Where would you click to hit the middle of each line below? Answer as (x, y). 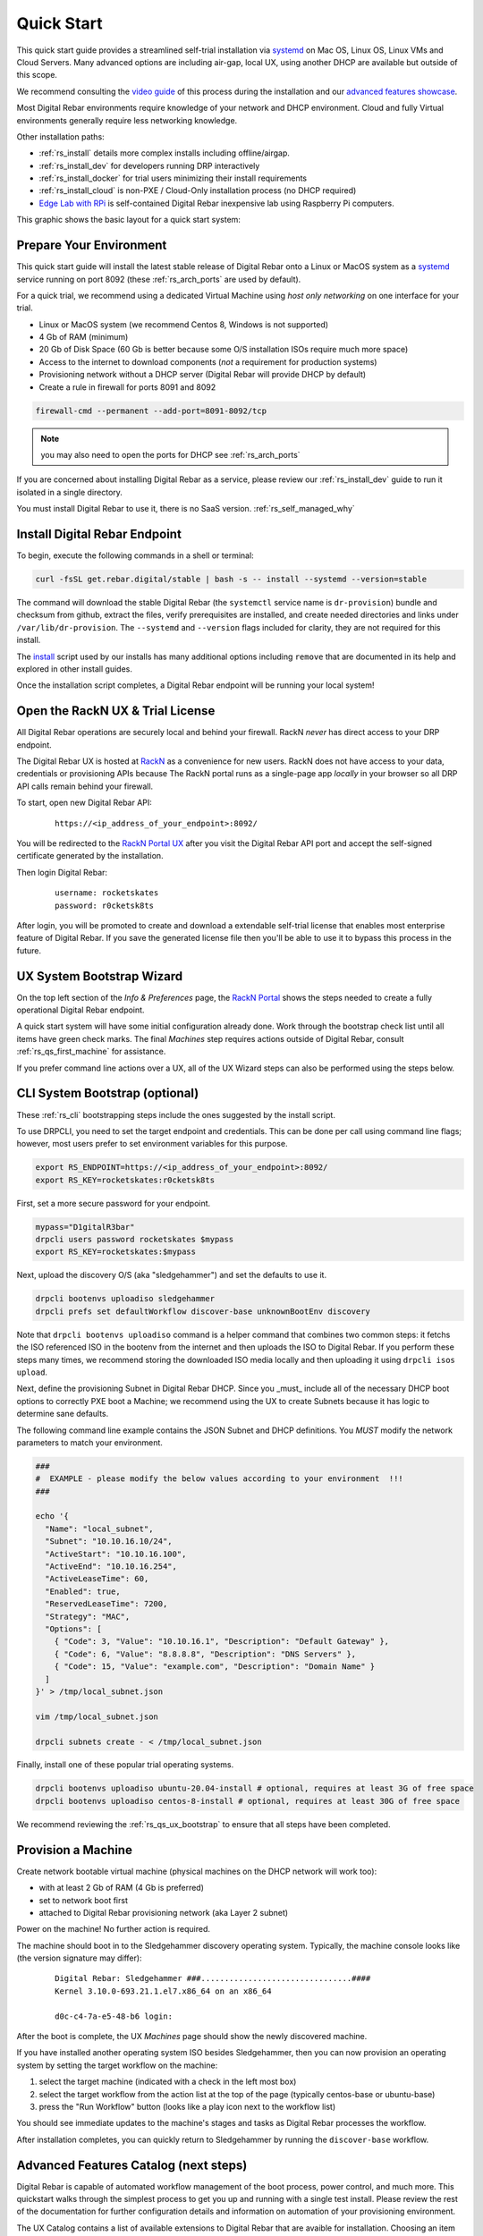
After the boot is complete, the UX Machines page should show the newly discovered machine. (192, 2037)
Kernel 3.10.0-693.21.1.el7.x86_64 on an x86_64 (163, 1991)
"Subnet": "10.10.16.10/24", (109, 1541)
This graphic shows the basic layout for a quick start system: (129, 220)
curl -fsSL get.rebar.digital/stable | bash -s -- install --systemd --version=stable (231, 580)
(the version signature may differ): (79, 1958)
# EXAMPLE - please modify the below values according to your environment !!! (220, 1479)
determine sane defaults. (63, 1414)
